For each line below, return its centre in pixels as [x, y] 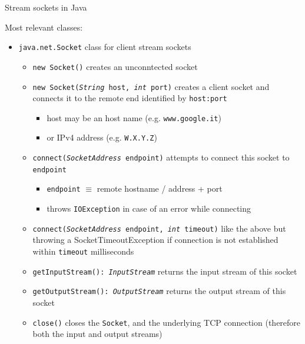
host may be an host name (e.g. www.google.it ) [134, 117]
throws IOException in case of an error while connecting [149, 208]
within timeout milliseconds [83, 251]
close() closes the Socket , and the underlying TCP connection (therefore [167, 322]
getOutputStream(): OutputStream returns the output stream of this [159, 291]
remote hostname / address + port [160, 188]
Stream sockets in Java [46, 7]
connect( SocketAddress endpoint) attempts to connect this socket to [161, 157]
